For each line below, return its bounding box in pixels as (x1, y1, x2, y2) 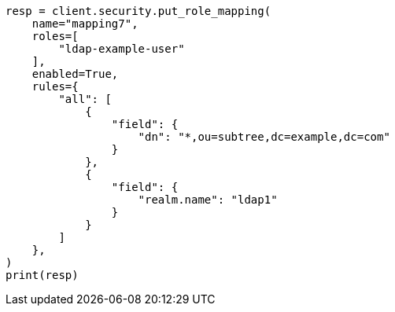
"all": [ (58, 93, 112, 105)
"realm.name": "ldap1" (138, 193, 278, 206)
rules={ (31, 80, 79, 93)
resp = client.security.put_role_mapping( (6, 5, 271, 17)
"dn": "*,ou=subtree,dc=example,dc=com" (138, 130, 390, 143)
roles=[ (31, 30, 79, 42)
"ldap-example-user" (58, 42, 185, 55)
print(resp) (6, 269, 79, 281)
